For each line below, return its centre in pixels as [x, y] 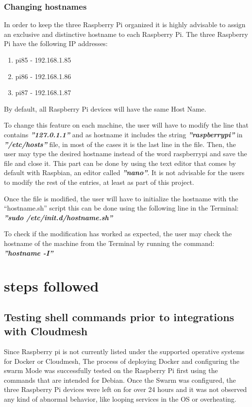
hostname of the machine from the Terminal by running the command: [109, 243]
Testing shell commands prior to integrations [119, 317]
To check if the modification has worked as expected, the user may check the [118, 234]
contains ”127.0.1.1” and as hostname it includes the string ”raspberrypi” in [123, 134]
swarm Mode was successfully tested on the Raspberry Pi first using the [111, 370]
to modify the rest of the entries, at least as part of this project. [99, 182]
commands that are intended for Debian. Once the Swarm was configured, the [120, 380]
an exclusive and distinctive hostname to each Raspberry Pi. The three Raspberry [126, 34]
